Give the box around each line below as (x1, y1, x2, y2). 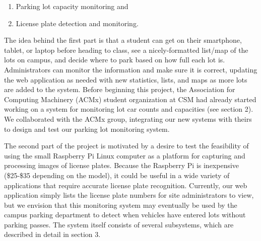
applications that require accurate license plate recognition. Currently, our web (4, 180, 247, 190)
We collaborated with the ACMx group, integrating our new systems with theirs (4, 113, 252, 124)
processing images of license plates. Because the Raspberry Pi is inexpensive (4, 160, 239, 171)
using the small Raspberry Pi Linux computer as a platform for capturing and (4, 150, 245, 160)
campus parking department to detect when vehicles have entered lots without (4, 209, 246, 220)
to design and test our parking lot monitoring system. (4, 123, 170, 134)
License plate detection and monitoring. (16, 18, 139, 28)
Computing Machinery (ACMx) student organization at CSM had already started (4, 94, 256, 104)
